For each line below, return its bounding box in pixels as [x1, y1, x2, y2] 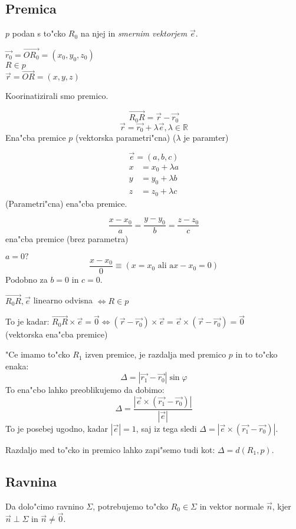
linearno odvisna [33, 294, 93, 306]
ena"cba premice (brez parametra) [5, 233, 129, 245]
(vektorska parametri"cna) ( [75, 131, 176, 144]
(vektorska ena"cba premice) [5, 328, 108, 340]
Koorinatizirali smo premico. [5, 90, 108, 102]
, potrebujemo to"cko [93, 500, 169, 512]
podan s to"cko [12, 27, 66, 39]
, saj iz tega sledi [136, 422, 197, 434]
